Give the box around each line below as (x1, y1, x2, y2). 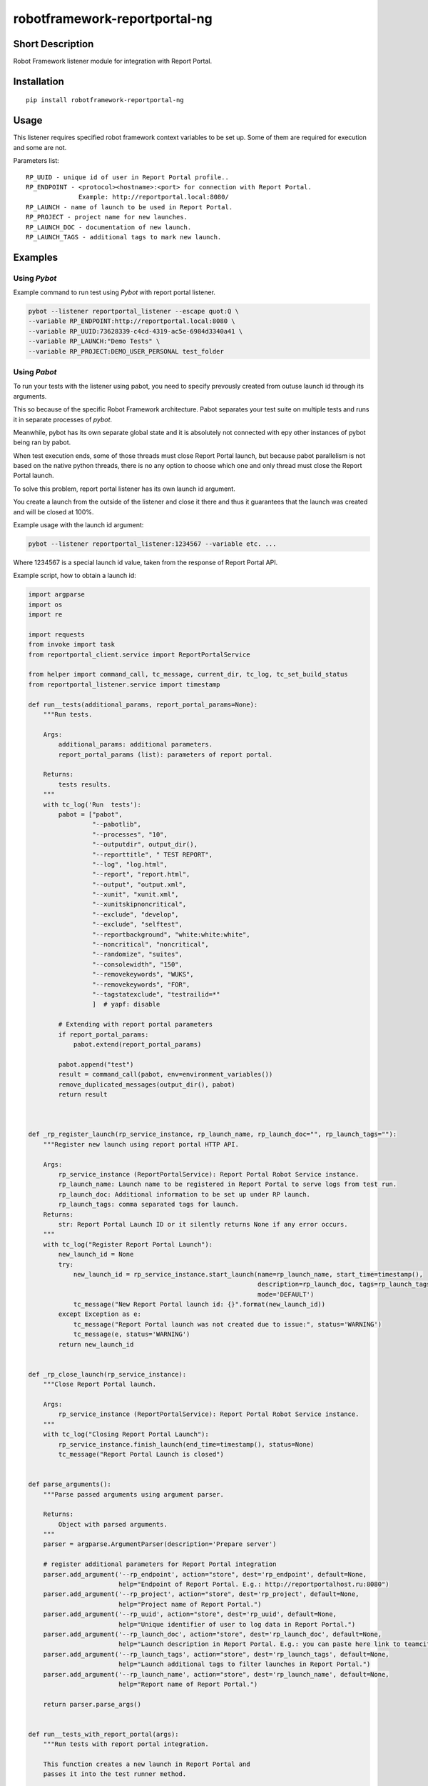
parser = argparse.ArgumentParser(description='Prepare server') (43, 1540, 277, 1548)
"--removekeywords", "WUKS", (91, 970, 194, 979)
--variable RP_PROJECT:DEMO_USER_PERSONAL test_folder (28, 347, 224, 355)
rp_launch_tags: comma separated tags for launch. (58, 1200, 239, 1209)
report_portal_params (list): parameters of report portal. (58, 750, 273, 759)
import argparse (28, 590, 86, 599)
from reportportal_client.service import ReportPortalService (28, 650, 250, 659)
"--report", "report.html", (91, 870, 190, 879)
